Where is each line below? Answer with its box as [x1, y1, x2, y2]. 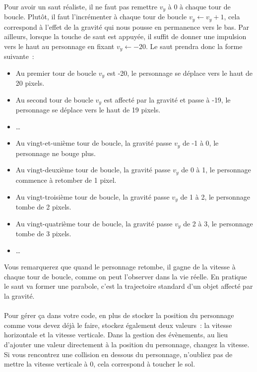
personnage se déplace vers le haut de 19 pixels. [15, 105, 161, 115]
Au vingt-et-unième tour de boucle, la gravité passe [15, 138, 172, 148]
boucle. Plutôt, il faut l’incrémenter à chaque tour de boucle [4, 11, 187, 22]
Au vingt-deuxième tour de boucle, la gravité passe [15, 164, 171, 175]
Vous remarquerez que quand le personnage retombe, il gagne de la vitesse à [4, 262, 236, 272]
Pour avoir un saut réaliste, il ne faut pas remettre [4, 1, 158, 11]
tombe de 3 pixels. [15, 228, 71, 239]
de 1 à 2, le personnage [180, 191, 250, 202]
